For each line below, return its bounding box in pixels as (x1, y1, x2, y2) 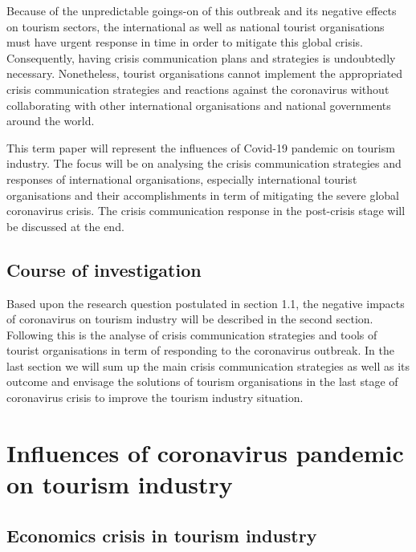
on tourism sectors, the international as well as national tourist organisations (6, 18, 385, 34)
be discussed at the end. (6, 217, 124, 234)
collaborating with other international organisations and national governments (6, 96, 391, 113)
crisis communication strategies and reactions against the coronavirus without (6, 80, 389, 97)
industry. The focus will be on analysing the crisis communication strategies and (6, 155, 402, 172)
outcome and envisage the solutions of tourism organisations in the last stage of (6, 373, 398, 390)
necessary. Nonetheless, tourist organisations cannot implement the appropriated (6, 65, 403, 82)
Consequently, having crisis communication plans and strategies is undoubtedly (6, 49, 396, 66)
